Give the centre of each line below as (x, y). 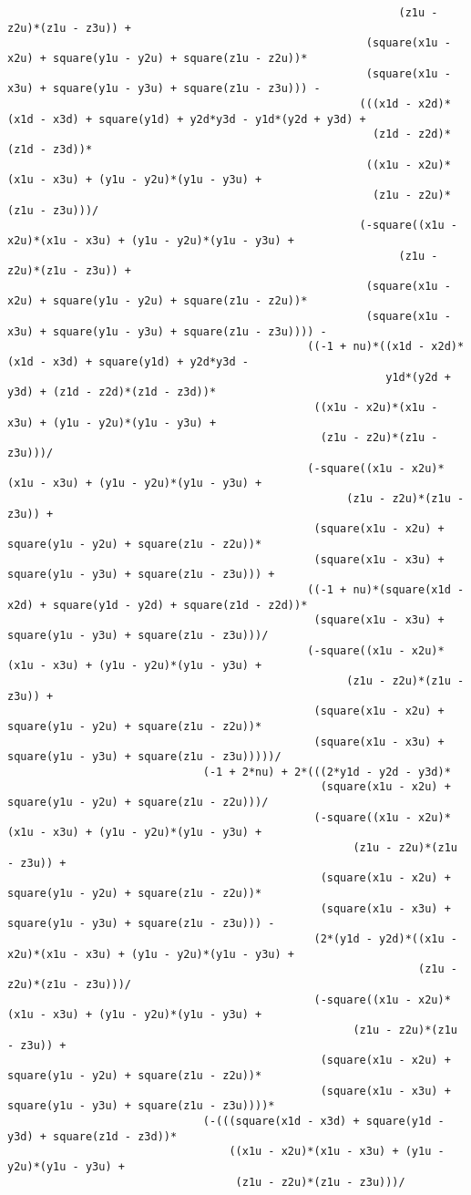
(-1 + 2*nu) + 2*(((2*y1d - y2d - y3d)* (327, 772)
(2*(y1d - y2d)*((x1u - (385, 939)
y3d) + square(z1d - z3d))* (92, 1136)
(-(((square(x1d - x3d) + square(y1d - (323, 1121)
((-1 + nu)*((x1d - (366, 347)
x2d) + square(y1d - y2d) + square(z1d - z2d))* (158, 605)
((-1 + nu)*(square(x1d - (386, 589)
